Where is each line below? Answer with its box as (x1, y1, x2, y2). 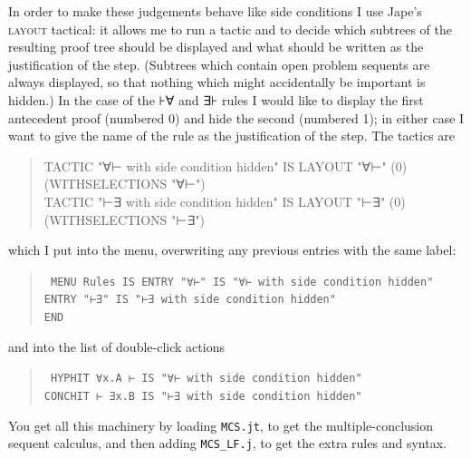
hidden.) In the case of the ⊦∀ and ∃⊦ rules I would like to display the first (8, 90, 424, 109)
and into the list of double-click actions (8, 336, 225, 356)
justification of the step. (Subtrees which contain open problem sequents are (8, 54, 430, 73)
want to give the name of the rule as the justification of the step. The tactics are (8, 126, 456, 145)
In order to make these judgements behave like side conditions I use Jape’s (8, 2, 422, 20)
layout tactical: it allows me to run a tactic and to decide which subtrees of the (8, 19, 453, 38)
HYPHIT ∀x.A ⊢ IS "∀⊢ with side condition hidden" (50, 372, 362, 385)
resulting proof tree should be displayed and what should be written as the (8, 37, 424, 56)
